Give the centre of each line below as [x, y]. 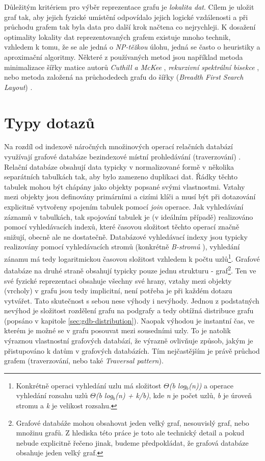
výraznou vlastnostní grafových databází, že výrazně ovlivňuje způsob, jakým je [129, 341]
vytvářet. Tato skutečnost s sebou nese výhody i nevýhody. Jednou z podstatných [132, 300]
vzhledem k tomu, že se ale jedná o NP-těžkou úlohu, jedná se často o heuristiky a [132, 47]
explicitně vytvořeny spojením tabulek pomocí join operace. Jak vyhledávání [124, 207]
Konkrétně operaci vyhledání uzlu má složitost [89, 385]
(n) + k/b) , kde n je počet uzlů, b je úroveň [183, 395]
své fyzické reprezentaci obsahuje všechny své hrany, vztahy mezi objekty [118, 280]
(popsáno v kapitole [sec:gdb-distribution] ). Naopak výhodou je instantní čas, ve [129, 320]
